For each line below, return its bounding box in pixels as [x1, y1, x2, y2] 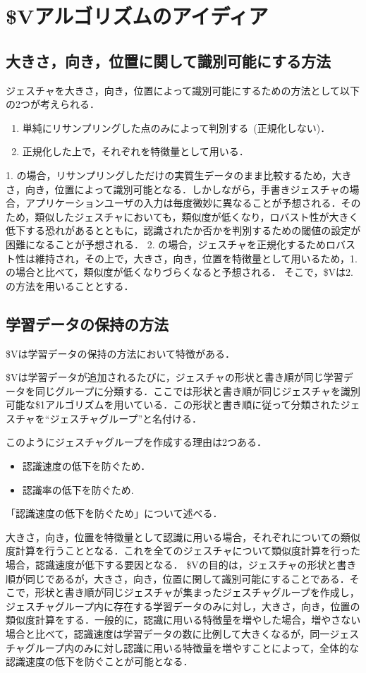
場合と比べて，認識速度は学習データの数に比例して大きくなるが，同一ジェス [6, 626, 360, 641]
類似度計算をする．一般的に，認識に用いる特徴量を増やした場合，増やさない [6, 612, 361, 627]
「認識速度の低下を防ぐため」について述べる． [6, 506, 223, 521]
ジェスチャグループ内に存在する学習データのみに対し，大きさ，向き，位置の [6, 598, 360, 613]
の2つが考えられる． [6, 97, 99, 111]
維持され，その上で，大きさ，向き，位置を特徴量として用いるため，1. [35, 250, 358, 265]
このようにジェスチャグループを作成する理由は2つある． [6, 435, 267, 449]
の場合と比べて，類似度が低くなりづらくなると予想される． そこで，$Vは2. [6, 265, 353, 279]
